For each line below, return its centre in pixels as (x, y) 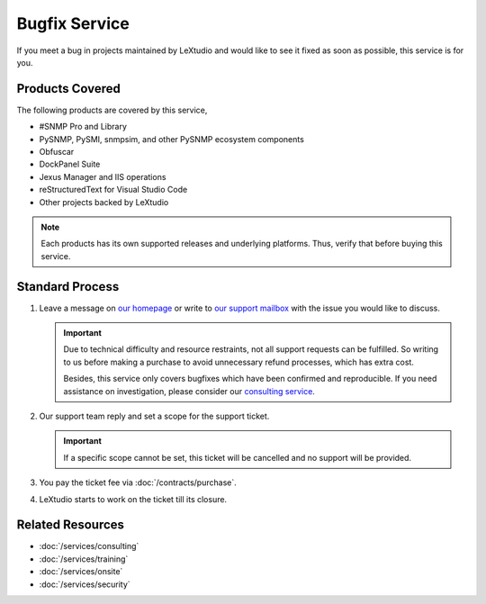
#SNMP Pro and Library (83, 127)
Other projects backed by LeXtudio (104, 202)
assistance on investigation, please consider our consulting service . (189, 391)
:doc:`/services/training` (84, 559)
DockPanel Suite (70, 164)
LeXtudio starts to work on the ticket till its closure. (133, 499)
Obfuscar (57, 152)
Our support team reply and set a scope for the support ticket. (154, 416)
